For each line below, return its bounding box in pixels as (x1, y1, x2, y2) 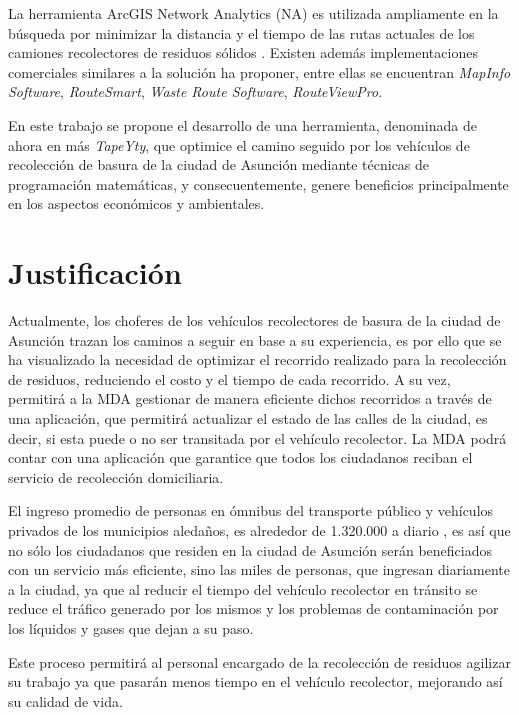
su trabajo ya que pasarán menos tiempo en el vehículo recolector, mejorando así (8, 671, 503, 692)
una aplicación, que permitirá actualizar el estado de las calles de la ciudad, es (8, 408, 488, 429)
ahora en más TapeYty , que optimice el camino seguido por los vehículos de (8, 134, 470, 155)
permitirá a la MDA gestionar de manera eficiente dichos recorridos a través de (8, 388, 492, 409)
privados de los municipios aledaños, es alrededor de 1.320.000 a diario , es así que (8, 520, 511, 540)
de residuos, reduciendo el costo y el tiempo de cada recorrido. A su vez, (8, 368, 451, 389)
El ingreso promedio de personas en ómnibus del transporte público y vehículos (8, 500, 494, 521)
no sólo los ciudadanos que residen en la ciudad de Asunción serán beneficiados (8, 539, 493, 560)
